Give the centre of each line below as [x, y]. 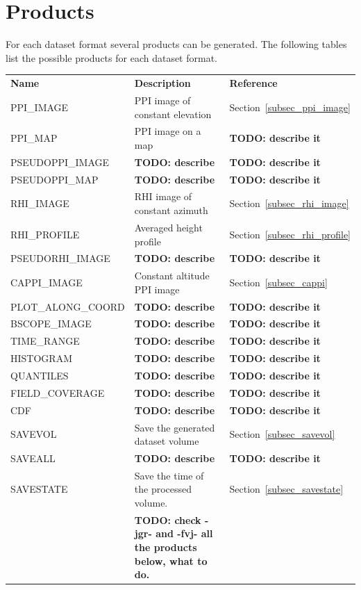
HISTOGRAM [41, 358]
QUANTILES [40, 375]
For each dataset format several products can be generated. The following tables [176, 44]
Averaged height [168, 227]
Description [162, 83]
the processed [163, 489]
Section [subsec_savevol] [282, 434]
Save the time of [169, 475]
